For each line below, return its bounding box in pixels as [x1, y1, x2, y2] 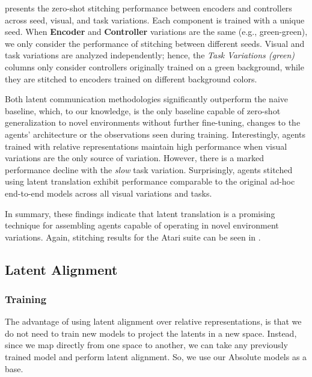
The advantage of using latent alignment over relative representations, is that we [5, 315, 302, 328]
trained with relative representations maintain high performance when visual [5, 139, 287, 152]
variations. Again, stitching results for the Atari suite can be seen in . [5, 230, 261, 243]
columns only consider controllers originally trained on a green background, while [5, 60, 304, 73]
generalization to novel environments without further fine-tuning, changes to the [5, 116, 301, 129]
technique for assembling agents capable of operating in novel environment [5, 219, 279, 231]
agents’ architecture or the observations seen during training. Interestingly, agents [5, 127, 306, 140]
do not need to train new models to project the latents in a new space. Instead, [5, 326, 297, 339]
